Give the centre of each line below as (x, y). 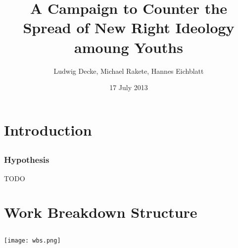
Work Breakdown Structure (101, 212)
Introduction (48, 129)
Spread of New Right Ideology (129, 27)
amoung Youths (129, 47)
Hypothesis (27, 160)
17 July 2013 (129, 87)
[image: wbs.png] (32, 240)
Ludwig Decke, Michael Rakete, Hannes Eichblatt (129, 71)
